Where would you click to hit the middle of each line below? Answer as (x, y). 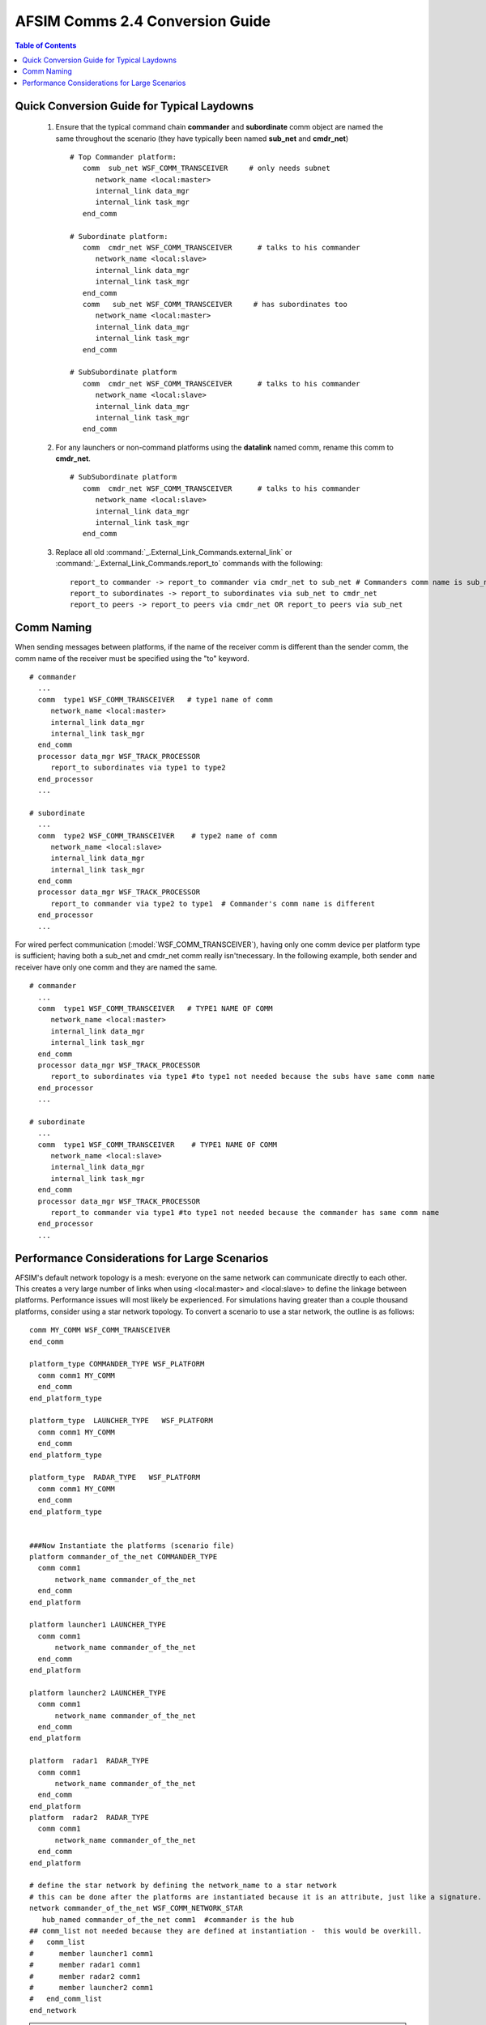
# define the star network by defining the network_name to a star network (183, 1886)
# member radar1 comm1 (85, 1965)
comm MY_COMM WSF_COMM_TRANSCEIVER (100, 1330)
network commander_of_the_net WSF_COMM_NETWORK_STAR (136, 1908)
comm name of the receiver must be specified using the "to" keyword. (132, 658)
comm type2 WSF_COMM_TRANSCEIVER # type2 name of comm (157, 836)
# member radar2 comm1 (85, 1976)
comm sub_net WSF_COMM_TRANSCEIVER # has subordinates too (215, 304)
